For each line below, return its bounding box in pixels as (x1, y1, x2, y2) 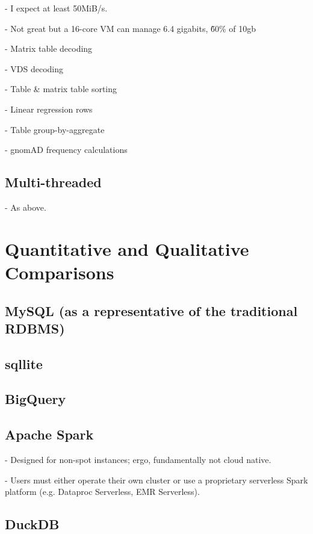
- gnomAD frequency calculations (5, 143, 128, 156)
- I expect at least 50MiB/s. (5, 2, 108, 14)
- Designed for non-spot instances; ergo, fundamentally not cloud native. (5, 453, 271, 466)
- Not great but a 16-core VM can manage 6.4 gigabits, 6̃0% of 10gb (5, 22, 256, 34)
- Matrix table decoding (5, 42, 93, 55)
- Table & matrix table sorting (5, 82, 117, 95)
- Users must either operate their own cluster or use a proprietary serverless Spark (5, 473, 308, 486)
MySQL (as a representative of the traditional (5, 301, 298, 320)
